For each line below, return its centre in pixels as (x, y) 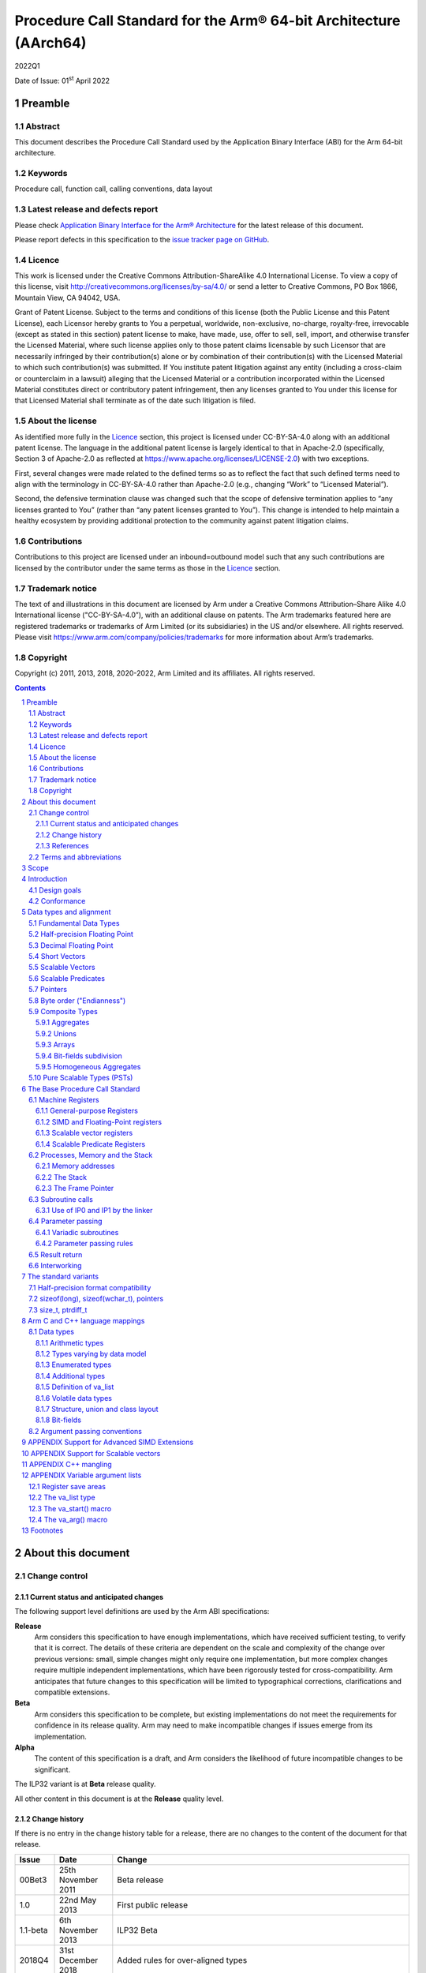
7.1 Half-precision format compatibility (90, 1287)
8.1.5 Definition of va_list (75, 1387)
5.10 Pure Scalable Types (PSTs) (81, 1078)
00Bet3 (33, 1880)
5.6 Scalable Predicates (67, 978)
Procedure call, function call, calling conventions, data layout (114, 189)
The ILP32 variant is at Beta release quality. (86, 1784)
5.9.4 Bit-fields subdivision (79, 1056)
